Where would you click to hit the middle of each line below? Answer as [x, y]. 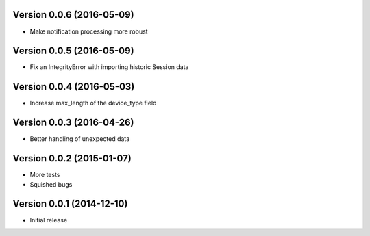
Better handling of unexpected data [80, 139]
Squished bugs [51, 184]
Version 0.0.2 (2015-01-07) [72, 158]
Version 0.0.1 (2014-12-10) [70, 204]
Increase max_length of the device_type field [93, 103]
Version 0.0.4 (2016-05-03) [74, 87]
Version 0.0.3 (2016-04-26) [73, 123]
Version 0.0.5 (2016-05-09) [73, 51]
